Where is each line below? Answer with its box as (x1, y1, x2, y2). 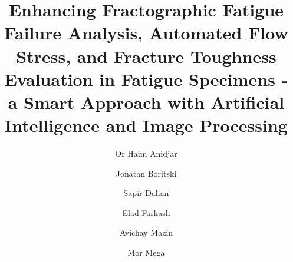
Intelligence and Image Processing (5, 113, 288, 137)
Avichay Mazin (119, 226, 173, 238)
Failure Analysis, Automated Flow (4, 21, 288, 45)
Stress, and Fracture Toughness (16, 44, 276, 68)
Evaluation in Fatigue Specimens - (4, 67, 288, 91)
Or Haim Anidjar (115, 147, 177, 160)
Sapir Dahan (123, 187, 169, 199)
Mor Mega (127, 246, 165, 258)
